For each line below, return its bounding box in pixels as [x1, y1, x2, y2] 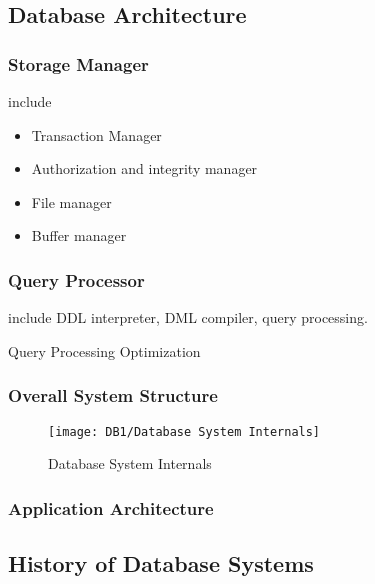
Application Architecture [8, 495, 214, 520]
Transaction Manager [31, 124, 162, 145]
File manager [31, 191, 112, 212]
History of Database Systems [8, 548, 314, 579]
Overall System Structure [8, 383, 218, 408]
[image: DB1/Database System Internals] [48, 424, 321, 439]
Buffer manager [31, 225, 127, 246]
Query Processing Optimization [8, 340, 201, 361]
